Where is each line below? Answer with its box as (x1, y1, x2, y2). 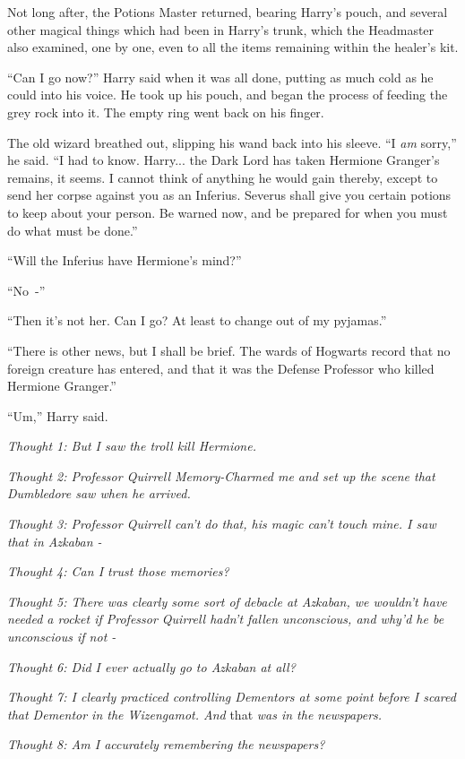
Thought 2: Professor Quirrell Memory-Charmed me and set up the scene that (7, 466, 435, 485)
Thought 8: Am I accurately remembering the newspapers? (7, 735, 325, 754)
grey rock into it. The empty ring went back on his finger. (7, 102, 324, 121)
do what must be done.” (7, 220, 138, 239)
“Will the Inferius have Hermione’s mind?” (7, 251, 242, 270)
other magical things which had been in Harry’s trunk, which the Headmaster (7, 20, 435, 39)
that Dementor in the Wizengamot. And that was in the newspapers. (7, 704, 383, 723)
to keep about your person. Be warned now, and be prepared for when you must (7, 203, 448, 221)
